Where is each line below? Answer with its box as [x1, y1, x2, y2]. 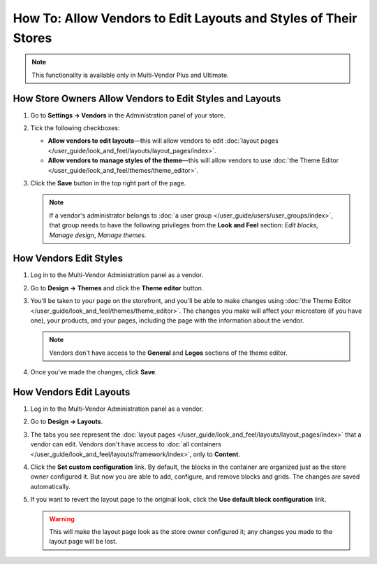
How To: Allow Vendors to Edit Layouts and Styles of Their [13, 10, 357, 26]
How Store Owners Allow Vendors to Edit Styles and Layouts [13, 92, 281, 104]
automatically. [30, 482, 71, 491]
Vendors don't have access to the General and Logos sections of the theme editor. [49, 348, 288, 357]
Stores [13, 30, 52, 45]
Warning [49, 514, 75, 523]
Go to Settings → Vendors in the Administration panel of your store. [30, 111, 226, 119]
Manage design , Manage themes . [49, 231, 147, 239]
